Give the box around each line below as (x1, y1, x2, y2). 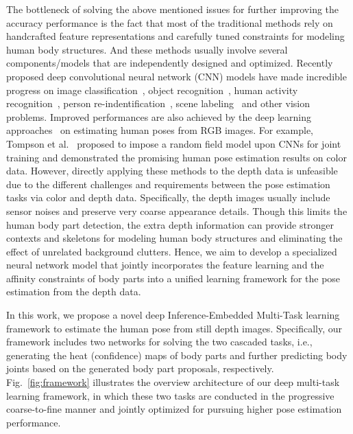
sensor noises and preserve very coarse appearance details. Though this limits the (6, 203, 348, 218)
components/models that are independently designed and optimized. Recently (6, 56, 333, 70)
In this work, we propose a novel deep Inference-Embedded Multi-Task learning (6, 308, 340, 322)
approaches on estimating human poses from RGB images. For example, (6, 123, 313, 137)
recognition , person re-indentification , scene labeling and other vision (6, 96, 310, 111)
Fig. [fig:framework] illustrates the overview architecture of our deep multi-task (6, 375, 340, 389)
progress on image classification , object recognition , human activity (6, 82, 298, 97)
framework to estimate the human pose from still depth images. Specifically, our (6, 321, 343, 335)
